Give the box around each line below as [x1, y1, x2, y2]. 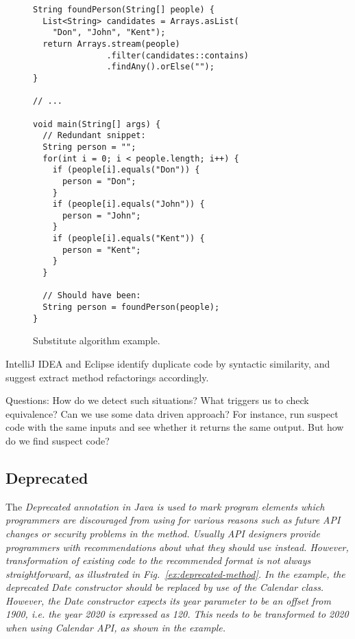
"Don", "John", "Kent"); [52, 27, 166, 38]
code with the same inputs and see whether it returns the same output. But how [5, 420, 344, 434]
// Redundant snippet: [42, 131, 146, 141]
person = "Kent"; [62, 245, 141, 255]
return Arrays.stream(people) [42, 38, 180, 49]
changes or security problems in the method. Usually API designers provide [5, 526, 320, 540]
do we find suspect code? [5, 433, 110, 447]
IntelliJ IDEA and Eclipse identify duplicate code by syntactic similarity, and [5, 356, 330, 370]
